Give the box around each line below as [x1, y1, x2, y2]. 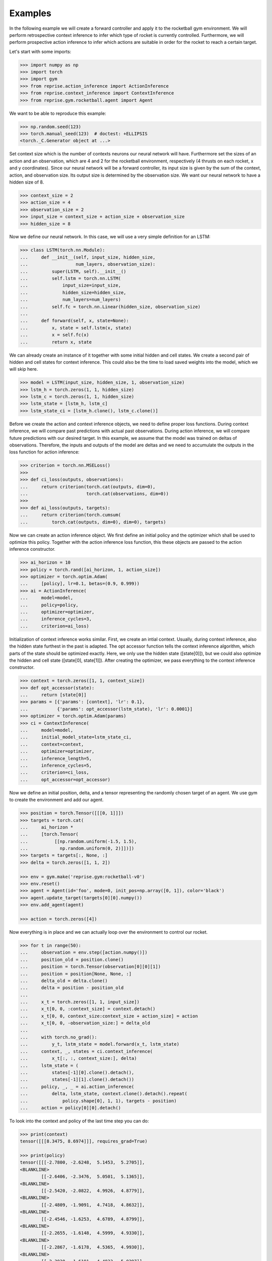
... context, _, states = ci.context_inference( [20, 1048, 153, 1054]
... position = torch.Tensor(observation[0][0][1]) [20, 964, 161, 969]
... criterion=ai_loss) [20, 623, 89, 629]
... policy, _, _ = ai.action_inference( [20, 1083, 134, 1090]
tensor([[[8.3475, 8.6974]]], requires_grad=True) [20, 1138, 148, 1144]
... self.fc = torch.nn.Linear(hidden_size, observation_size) [20, 304, 201, 310]
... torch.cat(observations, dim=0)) [20, 491, 169, 496]
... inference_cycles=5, [20, 763, 92, 768]
